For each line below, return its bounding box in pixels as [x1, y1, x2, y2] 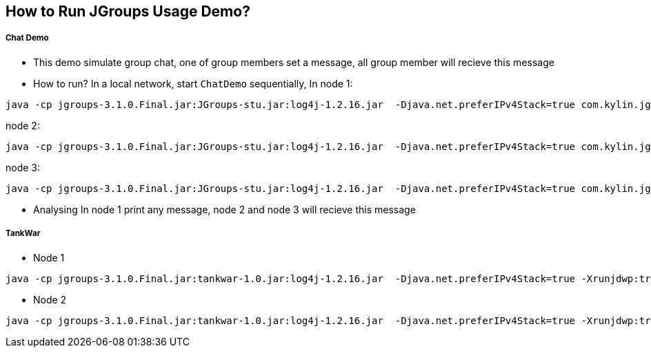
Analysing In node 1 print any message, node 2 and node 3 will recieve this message [33, 203, 416, 215]
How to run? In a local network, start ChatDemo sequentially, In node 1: [33, 77, 353, 89]
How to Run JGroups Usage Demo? [6, 3, 250, 20]
